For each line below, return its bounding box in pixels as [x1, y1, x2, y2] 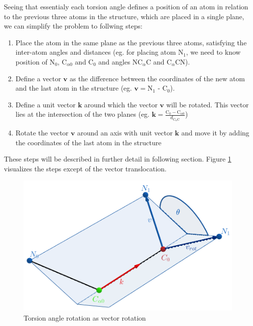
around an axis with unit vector [77, 128, 173, 138]
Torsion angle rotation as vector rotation [24, 312, 146, 323]
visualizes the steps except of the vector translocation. [4, 163, 167, 174]
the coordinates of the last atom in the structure [15, 137, 162, 147]
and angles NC [98, 56, 143, 66]
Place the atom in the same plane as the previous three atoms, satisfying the [15, 37, 247, 47]
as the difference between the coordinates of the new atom [70, 73, 245, 83]
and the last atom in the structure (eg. [15, 83, 132, 93]
